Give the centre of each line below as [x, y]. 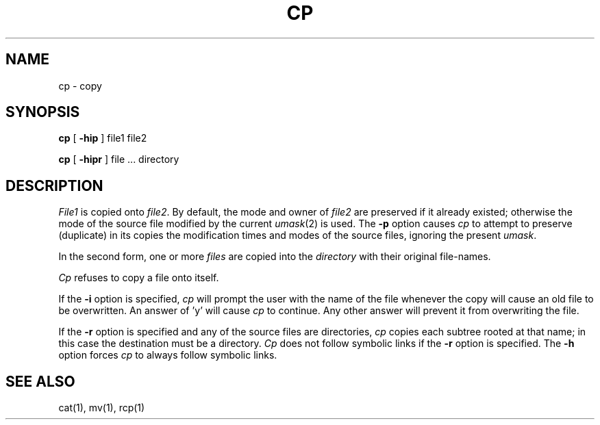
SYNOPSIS [43, 112]
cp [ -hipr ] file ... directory [119, 159]
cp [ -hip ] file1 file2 [103, 138]
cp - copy [80, 86]
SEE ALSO [40, 381]
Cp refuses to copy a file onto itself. [139, 278]
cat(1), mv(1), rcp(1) [102, 408]
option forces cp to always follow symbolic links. [168, 355]
